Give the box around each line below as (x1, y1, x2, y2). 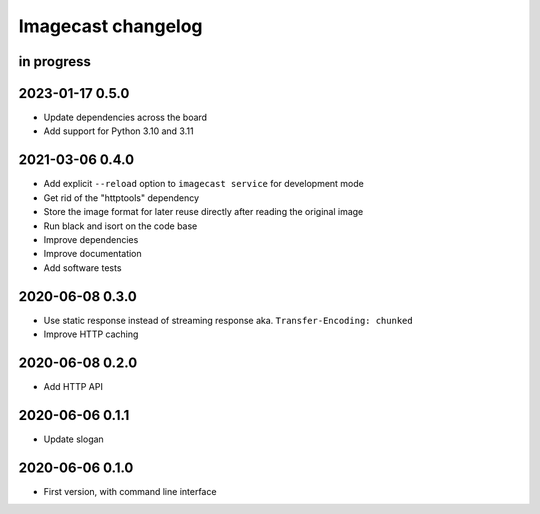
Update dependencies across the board (43, 111, 208, 124)
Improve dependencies (43, 233, 139, 245)
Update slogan (43, 433, 104, 445)
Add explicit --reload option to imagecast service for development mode (43, 178, 364, 190)
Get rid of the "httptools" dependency (43, 191, 200, 204)
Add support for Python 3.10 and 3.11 (43, 125, 194, 137)
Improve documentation (43, 248, 142, 260)
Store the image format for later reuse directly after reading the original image (43, 206, 364, 218)
